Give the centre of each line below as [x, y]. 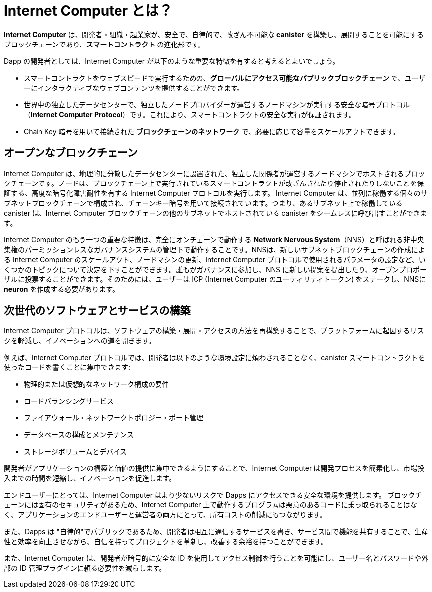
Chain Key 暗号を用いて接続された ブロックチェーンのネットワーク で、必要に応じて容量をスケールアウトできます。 [212, 131]
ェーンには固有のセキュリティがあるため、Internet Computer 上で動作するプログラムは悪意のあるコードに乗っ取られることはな [211, 505]
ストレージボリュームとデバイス [75, 452]
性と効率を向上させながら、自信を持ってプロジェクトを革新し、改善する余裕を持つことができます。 [166, 542]
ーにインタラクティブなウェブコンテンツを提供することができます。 [134, 88]
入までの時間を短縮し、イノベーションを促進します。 [90, 478]
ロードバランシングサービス [69, 401]
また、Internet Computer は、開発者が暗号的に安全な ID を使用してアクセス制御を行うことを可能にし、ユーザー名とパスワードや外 [216, 558]
